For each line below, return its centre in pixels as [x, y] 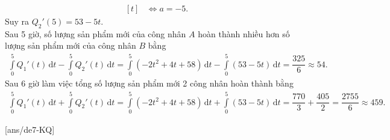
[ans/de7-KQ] [30, 129]
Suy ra [17, 21]
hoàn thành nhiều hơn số [244, 33]
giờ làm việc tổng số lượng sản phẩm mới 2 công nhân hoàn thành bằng [161, 83]
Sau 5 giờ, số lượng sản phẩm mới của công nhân [96, 33]
